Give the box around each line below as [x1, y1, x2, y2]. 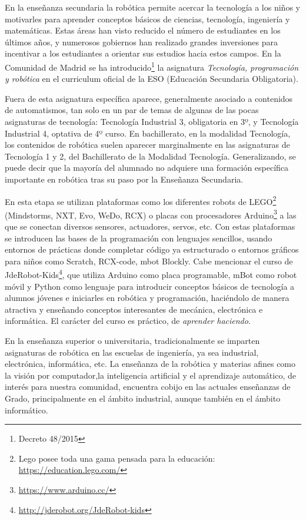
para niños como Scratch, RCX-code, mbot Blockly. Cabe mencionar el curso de [5, 254, 293, 267]
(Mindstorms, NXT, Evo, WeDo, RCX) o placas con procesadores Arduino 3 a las [5, 207, 297, 221]
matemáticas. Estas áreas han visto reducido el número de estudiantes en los [5, 24, 281, 37]
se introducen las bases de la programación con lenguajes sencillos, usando [5, 231, 272, 244]
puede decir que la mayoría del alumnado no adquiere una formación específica [5, 161, 289, 174]
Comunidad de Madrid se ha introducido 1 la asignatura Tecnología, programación [5, 59, 299, 73]
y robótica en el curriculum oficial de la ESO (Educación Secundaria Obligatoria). [5, 72, 298, 85]
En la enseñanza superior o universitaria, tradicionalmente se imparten [5, 334, 260, 347]
